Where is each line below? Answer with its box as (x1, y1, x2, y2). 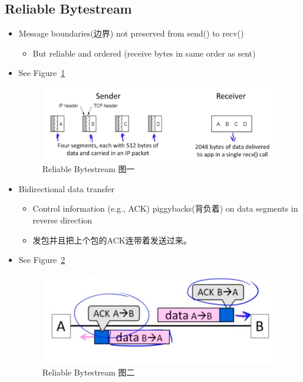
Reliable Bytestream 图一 (42, 163, 135, 175)
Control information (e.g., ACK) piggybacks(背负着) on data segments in (32, 202, 298, 215)
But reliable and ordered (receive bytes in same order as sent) (32, 47, 256, 59)
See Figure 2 (18, 253, 65, 266)
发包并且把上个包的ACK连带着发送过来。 (32, 233, 192, 246)
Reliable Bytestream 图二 (42, 365, 135, 378)
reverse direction (32, 214, 93, 226)
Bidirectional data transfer (18, 182, 114, 195)
